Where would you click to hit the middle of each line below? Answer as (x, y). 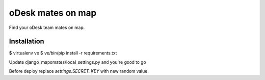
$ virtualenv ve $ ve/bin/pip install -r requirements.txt (63, 53)
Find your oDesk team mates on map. (47, 27)
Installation (26, 41)
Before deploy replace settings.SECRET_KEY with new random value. (79, 71)
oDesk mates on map (53, 13)
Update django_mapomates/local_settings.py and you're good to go (78, 62)
